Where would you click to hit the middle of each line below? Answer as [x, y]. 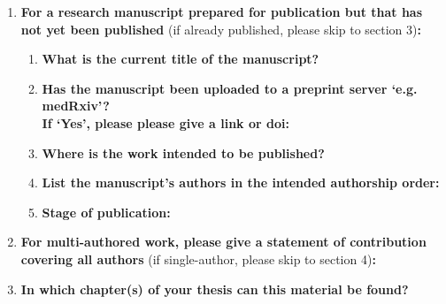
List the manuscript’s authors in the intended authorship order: [241, 182]
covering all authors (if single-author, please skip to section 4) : [198, 258]
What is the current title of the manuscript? [181, 59]
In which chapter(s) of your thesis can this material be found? [215, 289]
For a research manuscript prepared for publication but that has [222, 11]
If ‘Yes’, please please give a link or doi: [165, 122]
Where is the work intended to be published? [183, 152]
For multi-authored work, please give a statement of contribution [223, 242]
